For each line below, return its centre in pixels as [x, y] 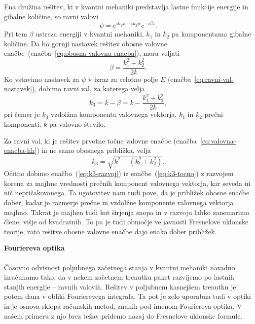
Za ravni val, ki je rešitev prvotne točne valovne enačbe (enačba [101, 140]
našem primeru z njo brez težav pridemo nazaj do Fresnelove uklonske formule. [123, 315]
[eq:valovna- [218, 140]
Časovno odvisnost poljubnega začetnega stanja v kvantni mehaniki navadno [120, 267]
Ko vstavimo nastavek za [42, 79]
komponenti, [23, 124]
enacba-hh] [20, 150]
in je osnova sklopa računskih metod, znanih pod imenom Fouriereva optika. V [123, 306]
